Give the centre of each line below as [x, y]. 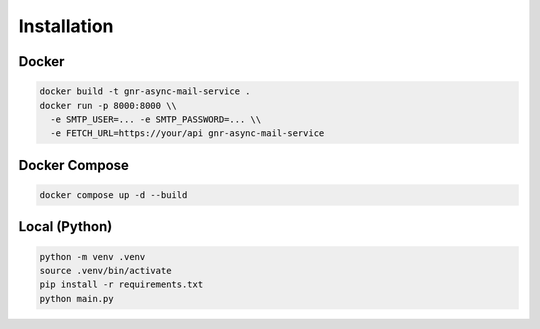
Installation [66, 26]
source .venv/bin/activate [105, 270]
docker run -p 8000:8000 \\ [108, 105]
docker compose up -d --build [113, 194]
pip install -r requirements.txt [121, 284]
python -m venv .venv [92, 256]
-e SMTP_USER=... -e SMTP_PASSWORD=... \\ [156, 119]
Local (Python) [65, 226]
